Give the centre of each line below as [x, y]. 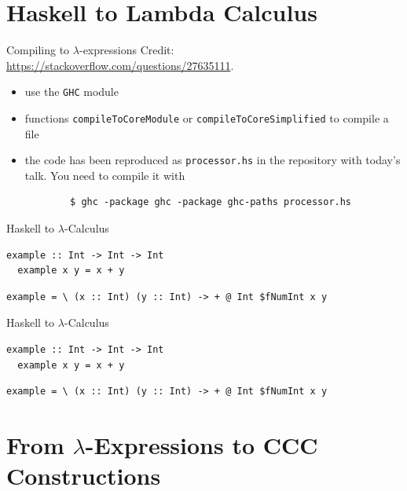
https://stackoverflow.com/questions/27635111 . [120, 65]
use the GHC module [71, 92]
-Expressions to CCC [202, 445]
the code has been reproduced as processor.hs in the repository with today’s [213, 160]
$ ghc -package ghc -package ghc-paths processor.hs [211, 202]
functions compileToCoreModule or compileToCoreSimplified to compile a [207, 117]
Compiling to [38, 50]
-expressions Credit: [126, 50]
